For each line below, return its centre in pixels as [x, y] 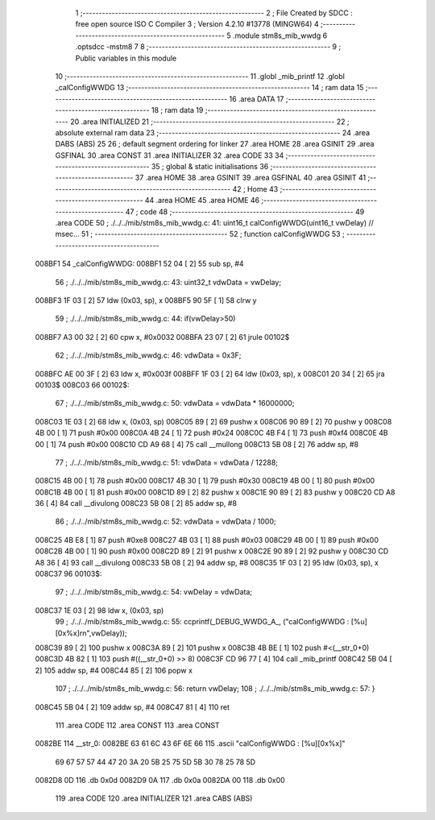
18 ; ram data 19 [177, 110]
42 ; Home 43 [255, 188]
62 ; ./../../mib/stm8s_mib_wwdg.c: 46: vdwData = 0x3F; [148, 355]
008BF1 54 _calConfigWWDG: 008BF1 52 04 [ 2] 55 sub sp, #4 [140, 264]
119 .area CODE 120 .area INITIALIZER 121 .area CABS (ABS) [154, 798]
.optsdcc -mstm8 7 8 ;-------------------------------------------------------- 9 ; [208, 47]
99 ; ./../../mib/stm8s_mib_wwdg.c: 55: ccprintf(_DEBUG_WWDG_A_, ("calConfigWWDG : [202, 622]
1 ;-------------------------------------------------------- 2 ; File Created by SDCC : [214, 13]
